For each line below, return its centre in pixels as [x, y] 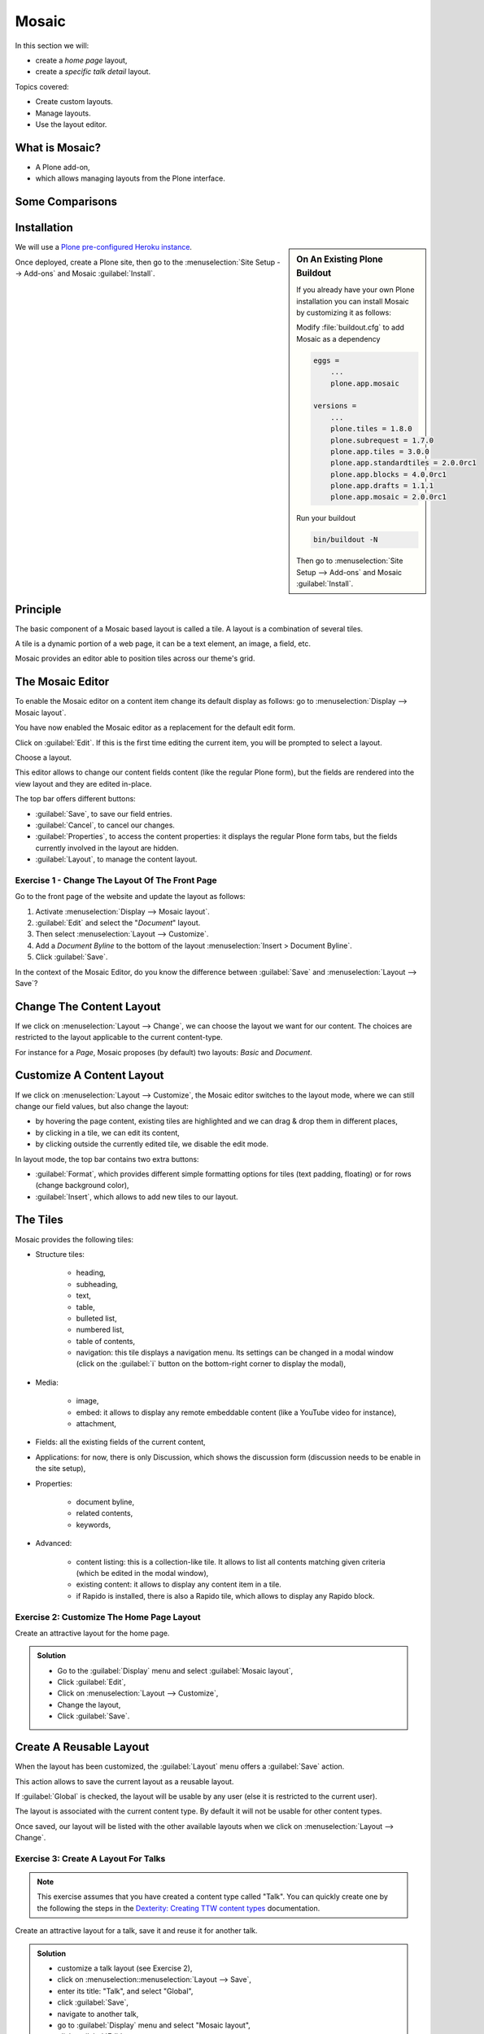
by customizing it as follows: [344, 312]
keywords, [94, 1525]
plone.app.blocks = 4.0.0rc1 [388, 474]
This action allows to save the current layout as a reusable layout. [124, 1781]
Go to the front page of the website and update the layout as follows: [130, 897]
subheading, [97, 1284]
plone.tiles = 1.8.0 [371, 429]
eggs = [327, 360]
